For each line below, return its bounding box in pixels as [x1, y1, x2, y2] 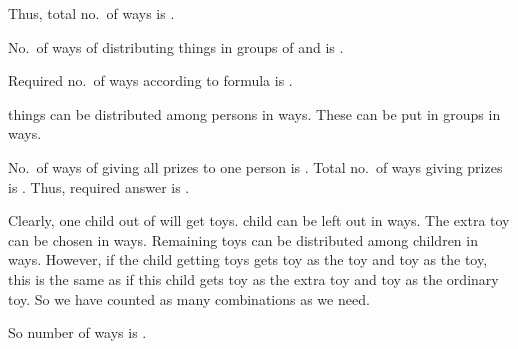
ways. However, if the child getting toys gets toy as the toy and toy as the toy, [8, 249, 488, 270]
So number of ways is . [8, 322, 147, 343]
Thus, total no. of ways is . [8, 3, 175, 23]
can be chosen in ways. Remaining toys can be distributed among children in [8, 229, 478, 250]
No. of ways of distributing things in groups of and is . [8, 36, 344, 57]
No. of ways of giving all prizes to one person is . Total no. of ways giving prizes [8, 156, 503, 177]
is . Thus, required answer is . [8, 176, 190, 197]
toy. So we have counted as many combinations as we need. [8, 288, 370, 309]
